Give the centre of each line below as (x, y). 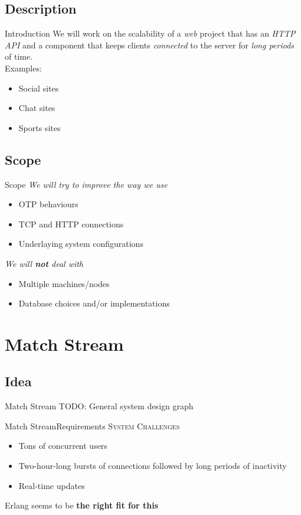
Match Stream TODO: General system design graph (99, 406)
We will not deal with (44, 263)
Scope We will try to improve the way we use (86, 184)
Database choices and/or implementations (94, 303)
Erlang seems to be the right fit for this (82, 505)
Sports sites (40, 127)
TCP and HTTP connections (71, 224)
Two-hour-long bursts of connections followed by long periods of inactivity (153, 466)
